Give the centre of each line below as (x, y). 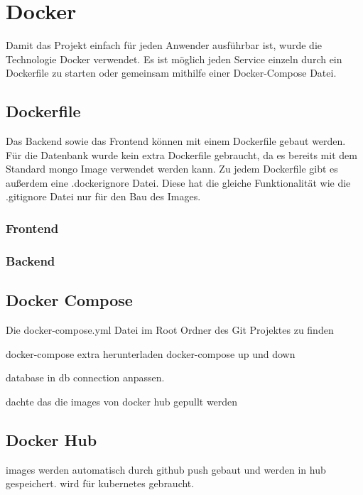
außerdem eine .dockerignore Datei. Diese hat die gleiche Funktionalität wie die (178, 182)
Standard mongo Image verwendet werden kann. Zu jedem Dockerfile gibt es (172, 169)
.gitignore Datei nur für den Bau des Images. (103, 196)
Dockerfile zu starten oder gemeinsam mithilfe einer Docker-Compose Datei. (171, 73)
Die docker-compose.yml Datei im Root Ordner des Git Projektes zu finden (170, 329)
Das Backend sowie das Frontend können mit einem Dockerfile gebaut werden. (176, 141)
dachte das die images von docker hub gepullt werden (122, 401)
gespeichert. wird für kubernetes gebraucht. (100, 483)
